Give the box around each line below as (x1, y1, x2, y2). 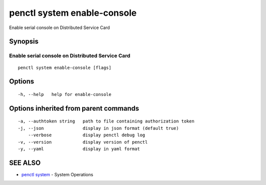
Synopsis (9, 37, 39, 46)
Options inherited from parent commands (9, 104, 139, 113)
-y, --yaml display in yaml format (18, 146, 140, 152)
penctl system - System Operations (21, 171, 94, 177)
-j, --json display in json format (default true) (18, 125, 179, 131)
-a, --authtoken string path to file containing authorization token (18, 119, 195, 124)
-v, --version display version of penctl (18, 139, 148, 145)
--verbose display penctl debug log (28, 132, 145, 138)
